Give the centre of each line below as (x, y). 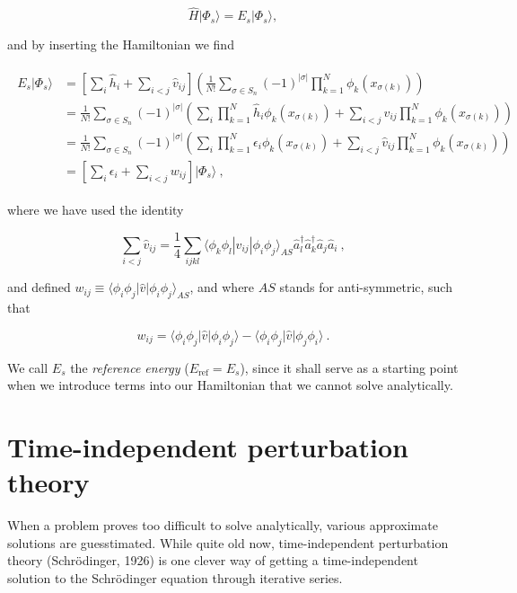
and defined (39, 287)
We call (28, 367)
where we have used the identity (96, 209)
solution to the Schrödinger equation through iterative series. (175, 577)
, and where (222, 287)
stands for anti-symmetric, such (366, 287)
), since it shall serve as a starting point (349, 367)
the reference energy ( (130, 367)
